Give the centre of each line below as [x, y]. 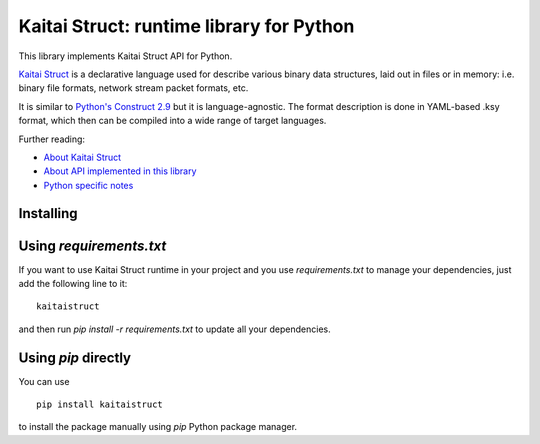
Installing [48, 213]
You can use [44, 381]
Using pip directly [75, 357]
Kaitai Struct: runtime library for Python [186, 26]
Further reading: [51, 139]
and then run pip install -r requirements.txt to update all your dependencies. [174, 329]
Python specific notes [88, 185]
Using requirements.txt [92, 245]
